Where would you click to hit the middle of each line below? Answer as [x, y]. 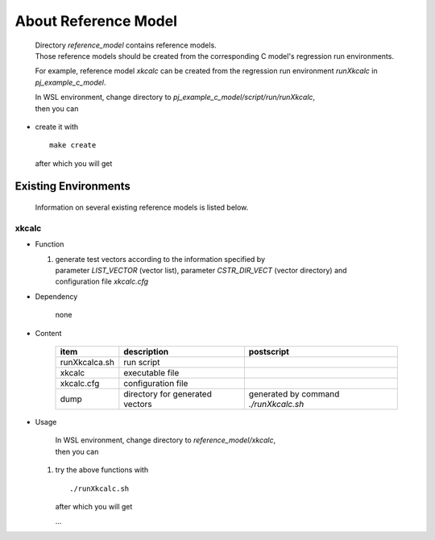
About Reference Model [96, 21]
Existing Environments [72, 187]
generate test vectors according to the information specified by [160, 259]
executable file [151, 372]
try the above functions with [102, 470]
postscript [269, 351]
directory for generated [168, 393]
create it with [57, 127]
